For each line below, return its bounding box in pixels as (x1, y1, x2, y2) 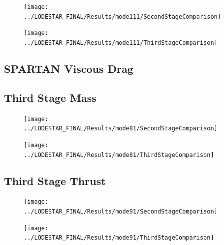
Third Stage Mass (4, 90, 96, 105)
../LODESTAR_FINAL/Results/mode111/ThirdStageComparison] (24, 39, 218, 46)
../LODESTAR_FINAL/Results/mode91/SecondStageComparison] (24, 208, 218, 215)
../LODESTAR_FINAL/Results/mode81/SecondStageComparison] (24, 125, 218, 132)
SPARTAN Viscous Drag (4, 61, 133, 76)
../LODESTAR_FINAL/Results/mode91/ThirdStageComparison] (24, 234, 214, 242)
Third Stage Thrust (4, 173, 106, 188)
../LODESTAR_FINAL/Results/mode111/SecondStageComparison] (24, 13, 221, 20)
